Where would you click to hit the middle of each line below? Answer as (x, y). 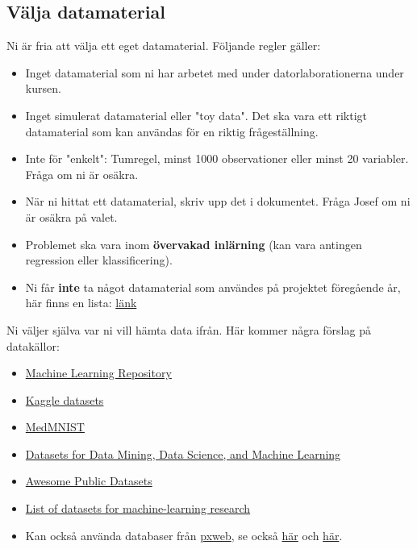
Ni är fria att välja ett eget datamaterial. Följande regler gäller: (164, 46)
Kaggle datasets (65, 399)
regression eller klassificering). (99, 260)
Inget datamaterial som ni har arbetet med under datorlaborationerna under (215, 72)
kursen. (43, 88)
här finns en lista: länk (81, 303)
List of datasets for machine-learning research (138, 508)
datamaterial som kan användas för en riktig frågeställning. (172, 131)
